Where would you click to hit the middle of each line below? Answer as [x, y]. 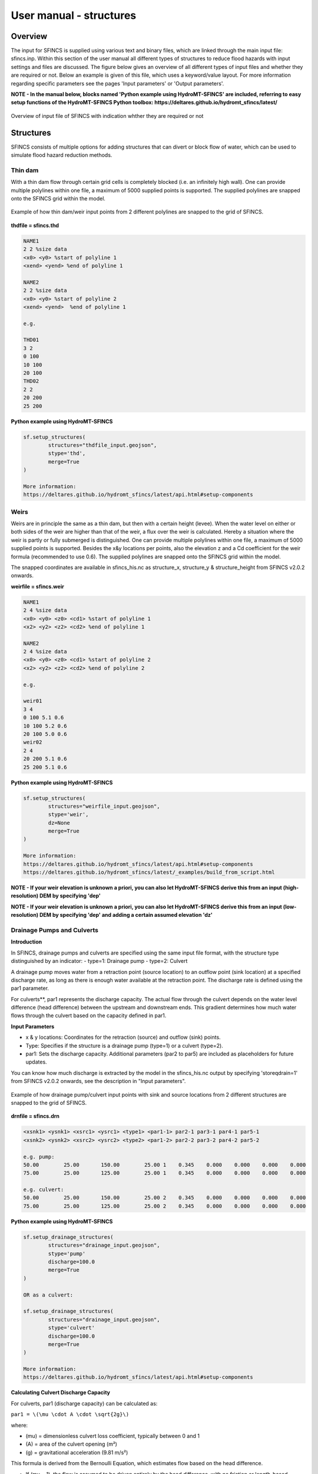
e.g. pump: [39, 1157]
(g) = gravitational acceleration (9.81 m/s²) [77, 1452]
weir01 [33, 701]
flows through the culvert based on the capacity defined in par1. [89, 1016]
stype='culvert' [72, 1328]
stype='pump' [67, 1253]
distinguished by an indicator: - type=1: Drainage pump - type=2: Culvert [99, 961]
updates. [36, 1062]
